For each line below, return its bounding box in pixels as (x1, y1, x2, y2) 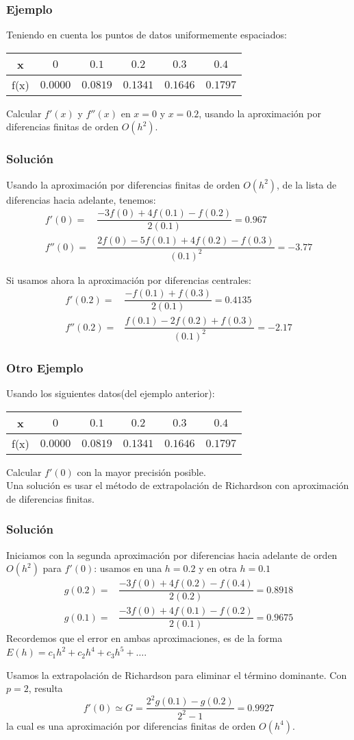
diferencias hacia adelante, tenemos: (6, 192, 156, 206)
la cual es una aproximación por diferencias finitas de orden (6, 718, 256, 732)
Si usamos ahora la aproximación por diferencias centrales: (6, 272, 251, 287)
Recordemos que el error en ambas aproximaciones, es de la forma (6, 631, 283, 645)
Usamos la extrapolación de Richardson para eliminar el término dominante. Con (6, 667, 347, 682)
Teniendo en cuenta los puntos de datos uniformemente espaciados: (6, 27, 287, 42)
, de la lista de (277, 177, 337, 191)
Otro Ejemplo (6, 359, 84, 376)
